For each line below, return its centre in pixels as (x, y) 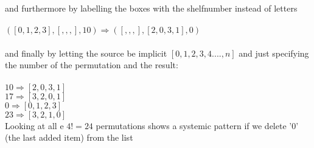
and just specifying (274, 53)
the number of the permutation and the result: (92, 65)
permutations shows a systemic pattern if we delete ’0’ (197, 125)
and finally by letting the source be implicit (86, 53)
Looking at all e (34, 125)
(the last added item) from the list (69, 137)
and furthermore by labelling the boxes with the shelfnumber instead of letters (151, 8)
